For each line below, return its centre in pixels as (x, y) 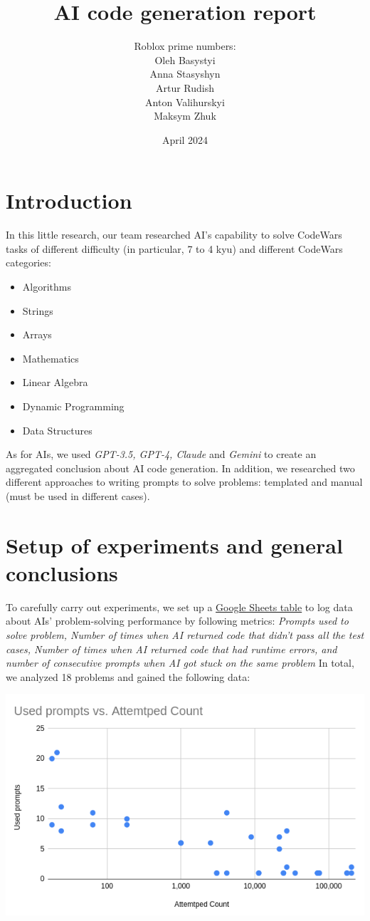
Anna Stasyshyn (185, 74)
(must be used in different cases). (78, 495)
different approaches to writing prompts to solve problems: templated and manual (184, 482)
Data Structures (57, 430)
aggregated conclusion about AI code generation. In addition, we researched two (180, 468)
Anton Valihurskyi (185, 102)
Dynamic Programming (73, 406)
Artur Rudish (185, 87)
